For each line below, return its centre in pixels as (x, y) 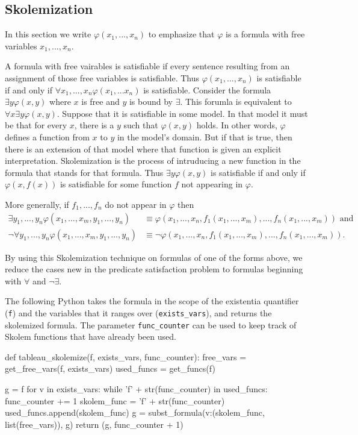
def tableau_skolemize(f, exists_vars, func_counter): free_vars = (126, 356)
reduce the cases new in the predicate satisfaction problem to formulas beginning (154, 269)
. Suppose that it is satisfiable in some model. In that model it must (182, 113)
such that (141, 125)
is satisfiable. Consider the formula (207, 89)
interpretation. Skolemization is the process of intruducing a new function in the (153, 161)
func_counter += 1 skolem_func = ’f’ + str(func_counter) (115, 400)
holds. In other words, (237, 125)
